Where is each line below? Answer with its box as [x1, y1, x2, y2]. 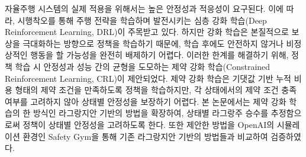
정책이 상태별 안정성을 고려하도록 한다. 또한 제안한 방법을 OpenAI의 [22, 118, 275, 130]
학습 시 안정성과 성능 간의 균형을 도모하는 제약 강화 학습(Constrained [15, 60, 270, 72]
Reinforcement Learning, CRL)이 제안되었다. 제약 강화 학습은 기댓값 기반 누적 [5, 72, 291, 84]
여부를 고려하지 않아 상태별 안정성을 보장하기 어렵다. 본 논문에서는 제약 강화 [5, 95, 286, 107]
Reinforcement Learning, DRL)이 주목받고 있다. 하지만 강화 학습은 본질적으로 [5, 25, 289, 38]
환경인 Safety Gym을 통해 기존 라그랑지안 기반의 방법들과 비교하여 [22, 130, 268, 142]
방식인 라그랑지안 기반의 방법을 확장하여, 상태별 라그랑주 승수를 [33, 107, 269, 119]
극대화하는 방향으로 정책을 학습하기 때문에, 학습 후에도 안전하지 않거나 [22, 37, 284, 49]
